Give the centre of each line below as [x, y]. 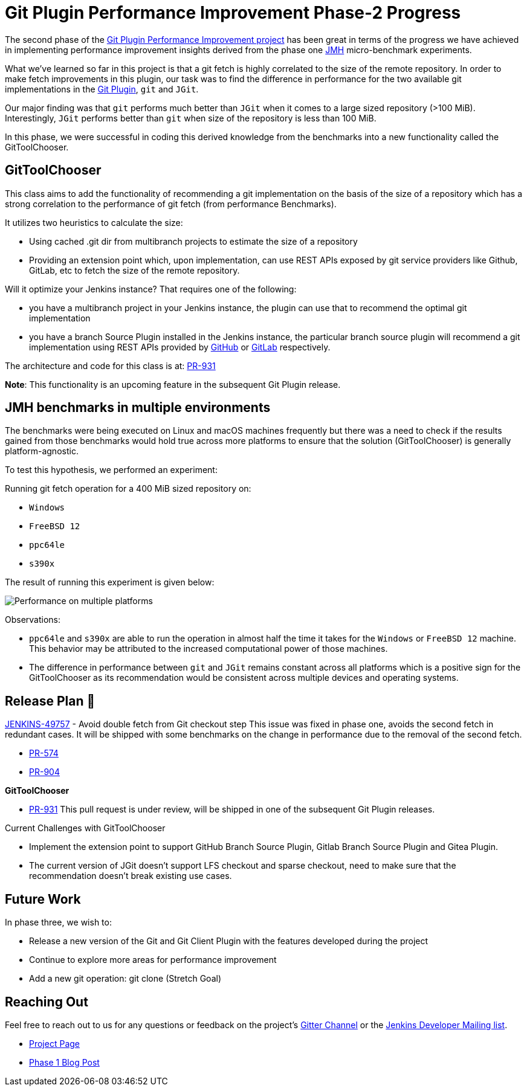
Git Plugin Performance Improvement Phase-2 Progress [233, 13]
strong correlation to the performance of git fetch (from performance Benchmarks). [171, 204]
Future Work [43, 899]
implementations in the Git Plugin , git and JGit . [102, 89]
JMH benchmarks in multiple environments [138, 408]
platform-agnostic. [42, 451]
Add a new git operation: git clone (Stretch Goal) [125, 979]
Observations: [33, 620]
